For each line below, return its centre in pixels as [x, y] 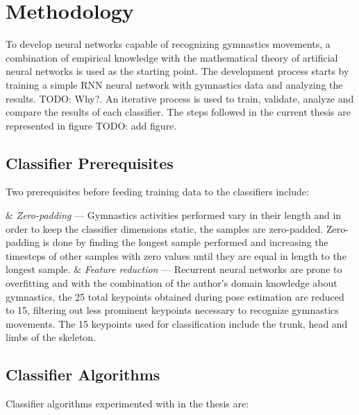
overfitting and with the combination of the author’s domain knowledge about [172, 283]
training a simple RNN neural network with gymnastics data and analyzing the [174, 84]
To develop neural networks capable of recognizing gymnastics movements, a [168, 44]
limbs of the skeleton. [51, 337]
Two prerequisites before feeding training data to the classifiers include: [157, 192]
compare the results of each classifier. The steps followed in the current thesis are [178, 112]
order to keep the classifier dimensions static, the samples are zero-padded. [165, 228]
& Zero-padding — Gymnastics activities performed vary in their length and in [174, 215]
